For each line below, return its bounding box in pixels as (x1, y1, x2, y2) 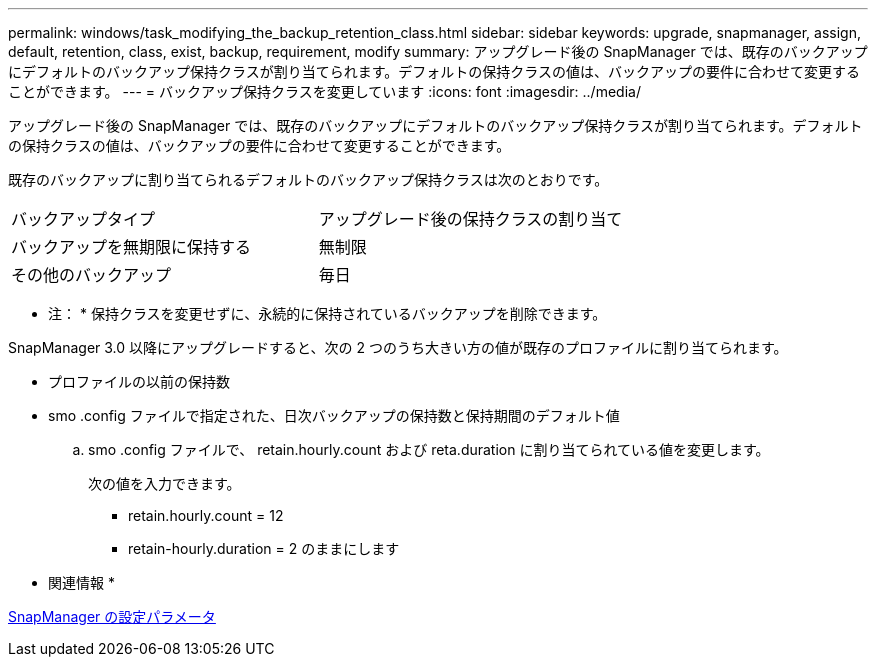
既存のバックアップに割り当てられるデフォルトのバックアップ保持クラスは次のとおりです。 (8, 171, 609, 188)
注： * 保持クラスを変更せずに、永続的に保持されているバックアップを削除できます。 (48, 305, 607, 322)
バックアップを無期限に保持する (11, 237, 252, 257)
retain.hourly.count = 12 (128, 507, 284, 524)
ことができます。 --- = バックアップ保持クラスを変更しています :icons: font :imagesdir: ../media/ (8, 83, 641, 100)
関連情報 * (48, 574, 115, 591)
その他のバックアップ (11, 265, 172, 285)
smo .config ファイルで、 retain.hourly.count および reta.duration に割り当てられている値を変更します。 (88, 441, 770, 458)
